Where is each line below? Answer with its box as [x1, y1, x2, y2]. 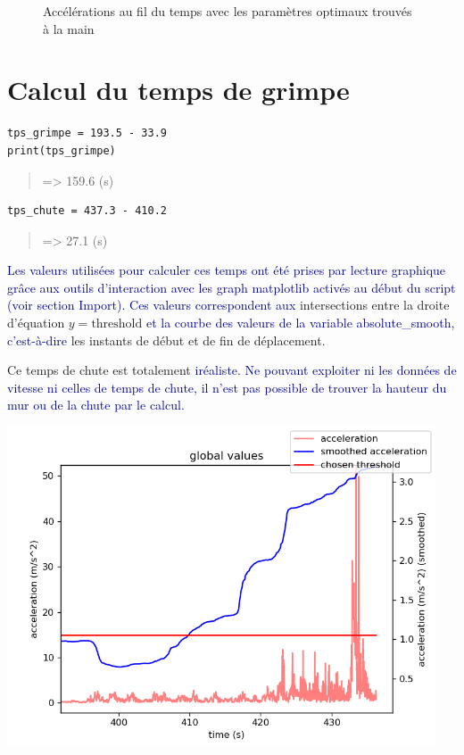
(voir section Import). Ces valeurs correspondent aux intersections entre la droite [7, 295, 450, 314]
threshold [91, 318, 143, 331]
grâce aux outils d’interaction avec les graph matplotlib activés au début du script [7, 278, 456, 296]
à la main [43, 19, 95, 37]
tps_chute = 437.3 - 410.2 [7, 204, 167, 218]
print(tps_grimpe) [7, 144, 116, 157]
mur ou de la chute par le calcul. [7, 395, 185, 414]
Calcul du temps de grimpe [7, 71, 350, 108]
